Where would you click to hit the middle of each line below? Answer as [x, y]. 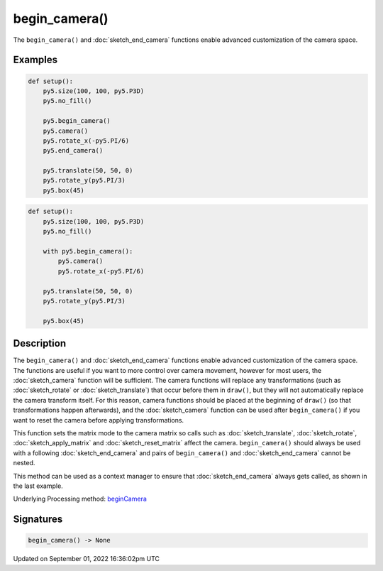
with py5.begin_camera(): [88, 251]
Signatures [38, 520]
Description [40, 343]
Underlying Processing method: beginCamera [80, 499]
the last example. [38, 486]
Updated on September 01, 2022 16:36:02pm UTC [86, 559]
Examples [35, 60]
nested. [24, 463]
